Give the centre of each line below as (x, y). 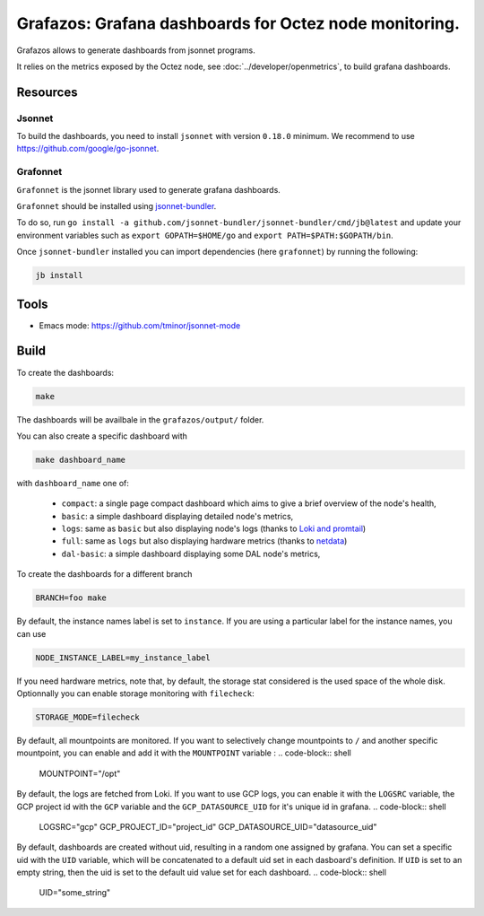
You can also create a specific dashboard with (102, 436)
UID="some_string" (75, 893)
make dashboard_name (80, 459)
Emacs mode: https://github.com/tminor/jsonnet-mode (140, 325)
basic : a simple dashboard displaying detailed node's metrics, (177, 516)
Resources (47, 92)
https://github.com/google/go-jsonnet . (88, 149)
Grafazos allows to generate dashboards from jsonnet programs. (136, 50)
